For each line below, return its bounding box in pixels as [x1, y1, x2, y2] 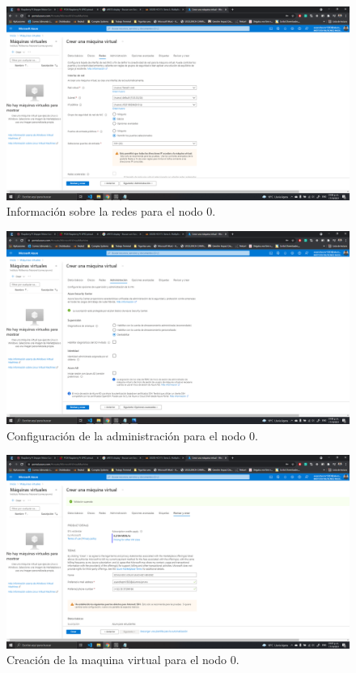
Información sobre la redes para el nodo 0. [6, 203, 216, 220]
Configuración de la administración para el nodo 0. [6, 427, 258, 444]
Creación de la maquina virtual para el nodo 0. [6, 651, 239, 668]
